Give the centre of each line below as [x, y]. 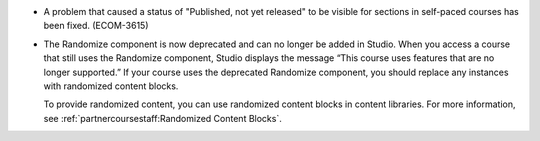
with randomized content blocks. [111, 86]
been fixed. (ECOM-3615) [96, 26]
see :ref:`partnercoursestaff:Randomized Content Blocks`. [162, 118]
